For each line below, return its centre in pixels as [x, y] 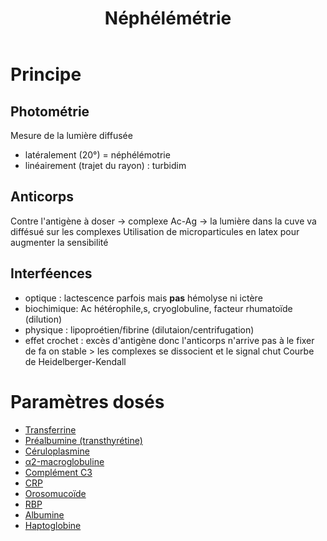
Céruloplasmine [57, 451]
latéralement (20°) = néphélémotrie [97, 155]
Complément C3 [58, 472]
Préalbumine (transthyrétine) [83, 440]
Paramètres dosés [87, 401]
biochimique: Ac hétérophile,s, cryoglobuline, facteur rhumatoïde [158, 308]
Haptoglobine [53, 525]
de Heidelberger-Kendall [75, 361]
